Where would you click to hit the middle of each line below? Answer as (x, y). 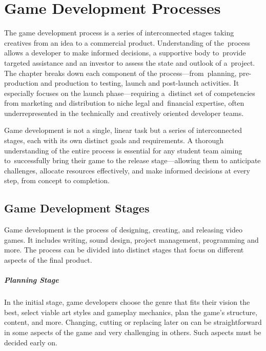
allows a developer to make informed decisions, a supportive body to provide (125, 53)
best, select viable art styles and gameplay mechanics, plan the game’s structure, (131, 312)
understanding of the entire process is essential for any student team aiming (123, 150)
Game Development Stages (77, 208)
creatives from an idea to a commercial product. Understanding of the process (127, 42)
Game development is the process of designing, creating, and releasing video (123, 230)
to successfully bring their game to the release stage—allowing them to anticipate (132, 160)
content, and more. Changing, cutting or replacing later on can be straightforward (133, 322)
